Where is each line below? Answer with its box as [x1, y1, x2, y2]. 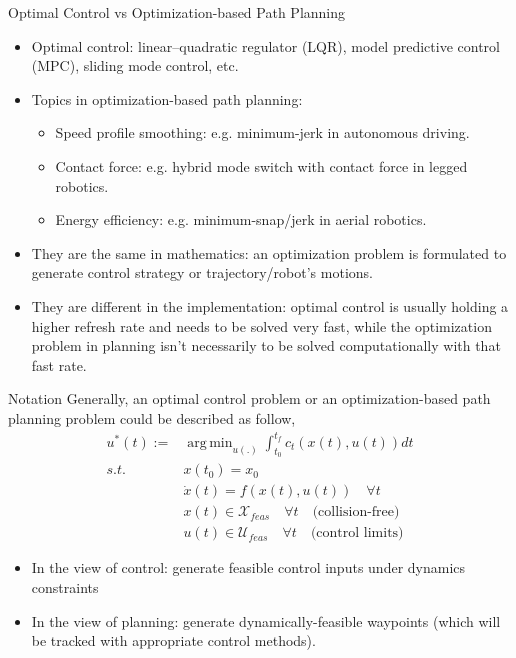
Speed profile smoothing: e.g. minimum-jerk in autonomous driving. [55, 122, 470, 143]
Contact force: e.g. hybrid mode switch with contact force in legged [55, 155, 468, 176]
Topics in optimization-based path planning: [31, 88, 303, 109]
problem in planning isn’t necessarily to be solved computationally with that [31, 335, 501, 356]
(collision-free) [312, 505, 400, 520]
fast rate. [31, 354, 87, 375]
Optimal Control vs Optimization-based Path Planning [8, 2, 346, 22]
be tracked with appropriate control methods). [31, 630, 316, 651]
